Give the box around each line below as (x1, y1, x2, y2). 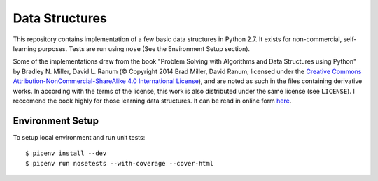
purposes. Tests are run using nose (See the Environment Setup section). (38, 44, 251, 52)
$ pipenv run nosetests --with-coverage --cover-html (25, 159, 213, 167)
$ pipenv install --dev (25, 150, 107, 157)
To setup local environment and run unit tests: (13, 133, 146, 141)
